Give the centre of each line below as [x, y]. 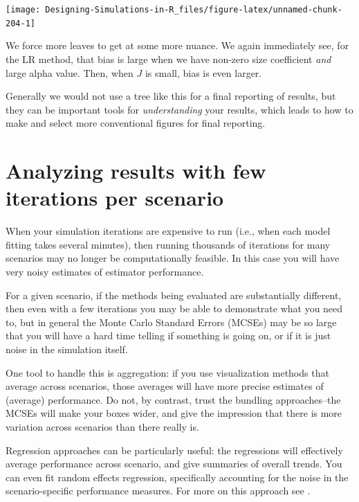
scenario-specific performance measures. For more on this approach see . [158, 491]
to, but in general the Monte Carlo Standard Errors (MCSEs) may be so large [171, 322]
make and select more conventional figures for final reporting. [136, 123]
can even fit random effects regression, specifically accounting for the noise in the [177, 477]
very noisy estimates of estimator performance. [105, 271]
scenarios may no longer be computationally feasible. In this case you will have [173, 258]
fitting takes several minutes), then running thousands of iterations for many [168, 244]
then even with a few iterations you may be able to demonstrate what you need [174, 308]
